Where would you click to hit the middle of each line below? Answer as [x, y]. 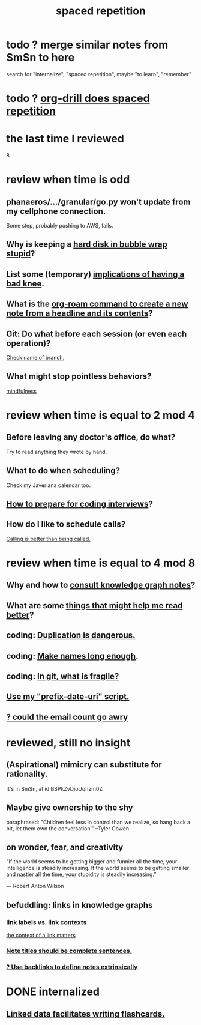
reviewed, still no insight [68, 742]
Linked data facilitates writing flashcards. [85, 1014]
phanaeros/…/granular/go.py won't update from [98, 201]
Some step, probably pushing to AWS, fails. [60, 226]
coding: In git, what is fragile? [63, 676]
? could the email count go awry [67, 717]
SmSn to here [40, 58]
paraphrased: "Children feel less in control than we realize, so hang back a [98, 822]
